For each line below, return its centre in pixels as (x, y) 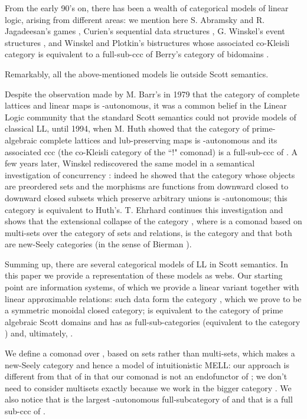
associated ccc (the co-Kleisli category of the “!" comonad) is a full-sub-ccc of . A (151, 151)
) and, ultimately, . (39, 333)
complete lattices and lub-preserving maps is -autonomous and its (159, 140)
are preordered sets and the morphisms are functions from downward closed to (147, 186)
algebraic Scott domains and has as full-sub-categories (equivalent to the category (153, 321)
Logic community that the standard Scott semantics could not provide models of (151, 117)
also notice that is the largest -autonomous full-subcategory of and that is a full (149, 399)
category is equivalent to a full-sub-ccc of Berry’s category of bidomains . (137, 54)
